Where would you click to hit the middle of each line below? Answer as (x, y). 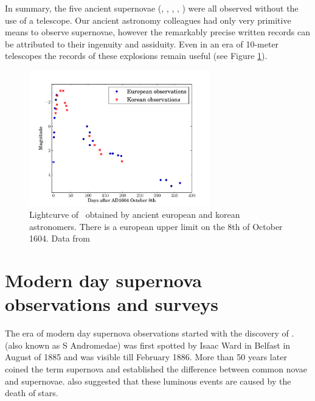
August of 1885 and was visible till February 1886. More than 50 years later (146, 357)
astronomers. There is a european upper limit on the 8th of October (156, 226)
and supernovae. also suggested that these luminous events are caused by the (148, 381)
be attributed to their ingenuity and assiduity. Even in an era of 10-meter (142, 44)
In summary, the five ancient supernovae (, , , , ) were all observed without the (152, 8)
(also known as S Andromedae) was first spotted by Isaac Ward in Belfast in (148, 345)
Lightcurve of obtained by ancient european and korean (135, 214)
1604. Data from (60, 238)
